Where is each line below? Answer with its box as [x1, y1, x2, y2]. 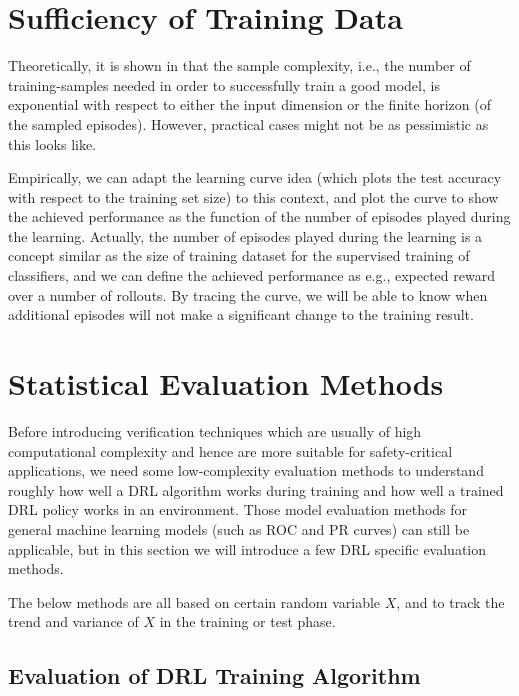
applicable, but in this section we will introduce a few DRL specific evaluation [8, 538, 487, 559]
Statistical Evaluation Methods [8, 363, 444, 404]
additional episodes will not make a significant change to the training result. [8, 304, 474, 325]
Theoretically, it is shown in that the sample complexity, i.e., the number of [8, 55, 471, 76]
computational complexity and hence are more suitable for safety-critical [8, 440, 453, 461]
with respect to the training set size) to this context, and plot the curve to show [8, 186, 499, 207]
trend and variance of [8, 611, 139, 632]
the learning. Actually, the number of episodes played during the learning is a [8, 225, 483, 246]
